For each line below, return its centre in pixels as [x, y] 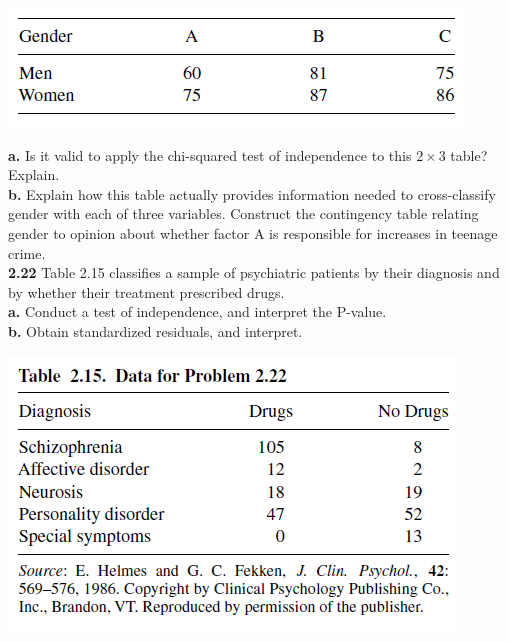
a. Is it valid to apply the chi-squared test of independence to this [210, 154]
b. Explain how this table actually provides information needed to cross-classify [252, 193]
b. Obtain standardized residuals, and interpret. [155, 330]
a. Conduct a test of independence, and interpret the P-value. [197, 311]
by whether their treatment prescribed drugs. [146, 291]
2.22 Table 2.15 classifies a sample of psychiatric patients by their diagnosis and [254, 272]
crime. [27, 252]
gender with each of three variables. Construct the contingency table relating [243, 213]
